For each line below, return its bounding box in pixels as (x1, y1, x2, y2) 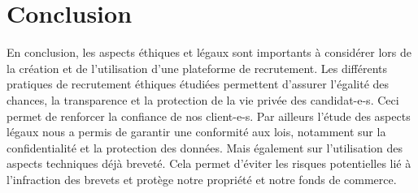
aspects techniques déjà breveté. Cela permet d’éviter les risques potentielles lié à (7, 155, 411, 172)
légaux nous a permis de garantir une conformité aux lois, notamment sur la (7, 123, 386, 140)
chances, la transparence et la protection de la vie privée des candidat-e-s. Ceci (7, 91, 399, 108)
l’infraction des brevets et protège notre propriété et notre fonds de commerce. (7, 170, 397, 187)
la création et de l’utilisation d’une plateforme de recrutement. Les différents (7, 59, 388, 76)
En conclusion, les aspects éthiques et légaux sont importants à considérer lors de (7, 44, 412, 61)
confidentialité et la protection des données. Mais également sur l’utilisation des (7, 139, 403, 156)
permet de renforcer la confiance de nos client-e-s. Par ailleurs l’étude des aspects (7, 107, 411, 124)
